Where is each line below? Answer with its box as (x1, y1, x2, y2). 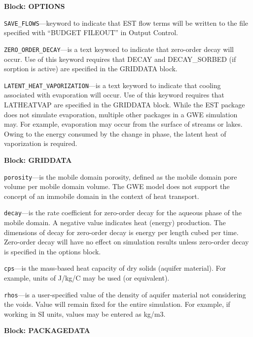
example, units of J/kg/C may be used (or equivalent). (4, 273, 170, 283)
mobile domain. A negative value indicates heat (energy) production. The (4, 217, 226, 227)
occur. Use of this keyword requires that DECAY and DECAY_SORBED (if (4, 53, 236, 64)
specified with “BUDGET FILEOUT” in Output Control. (4, 27, 178, 38)
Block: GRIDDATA (4, 154, 72, 165)
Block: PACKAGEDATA (4, 325, 90, 336)
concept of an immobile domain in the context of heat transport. (4, 191, 199, 201)
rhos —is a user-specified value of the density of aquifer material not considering (4, 289, 246, 299)
